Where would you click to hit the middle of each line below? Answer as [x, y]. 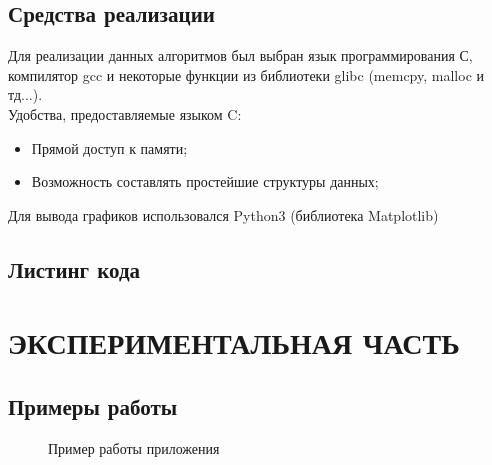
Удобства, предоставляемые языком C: [125, 113]
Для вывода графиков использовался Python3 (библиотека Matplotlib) [223, 214]
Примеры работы [93, 405]
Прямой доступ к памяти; [109, 147]
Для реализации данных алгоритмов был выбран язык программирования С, [240, 55]
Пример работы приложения [134, 447]
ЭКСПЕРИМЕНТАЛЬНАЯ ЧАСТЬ [234, 342]
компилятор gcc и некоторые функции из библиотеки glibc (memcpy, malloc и [246, 74]
